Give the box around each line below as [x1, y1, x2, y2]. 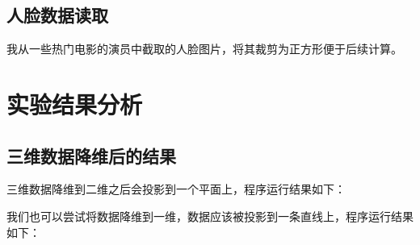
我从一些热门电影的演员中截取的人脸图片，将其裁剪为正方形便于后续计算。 [6, 40, 402, 57]
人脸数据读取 [6, 2, 108, 27]
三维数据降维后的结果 [6, 143, 176, 168]
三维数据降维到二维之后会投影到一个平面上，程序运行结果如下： [6, 181, 346, 197]
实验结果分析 [6, 87, 143, 120]
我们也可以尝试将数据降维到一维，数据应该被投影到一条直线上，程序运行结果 [6, 207, 414, 224]
